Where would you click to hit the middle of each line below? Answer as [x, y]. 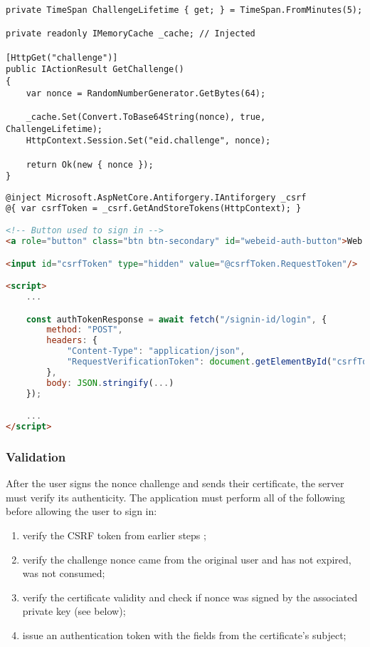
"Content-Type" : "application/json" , [156, 351]
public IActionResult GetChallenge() [95, 70]
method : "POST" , [85, 330]
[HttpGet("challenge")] [62, 57]
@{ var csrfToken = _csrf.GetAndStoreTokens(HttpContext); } [154, 208]
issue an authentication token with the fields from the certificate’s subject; [184, 635]
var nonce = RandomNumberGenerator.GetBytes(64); [146, 93]
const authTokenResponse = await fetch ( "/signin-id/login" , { [176, 319]
